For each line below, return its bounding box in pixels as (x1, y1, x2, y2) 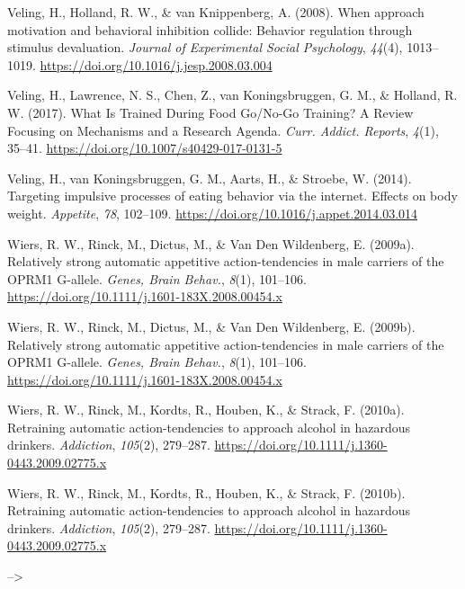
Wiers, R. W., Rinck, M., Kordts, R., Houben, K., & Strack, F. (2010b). (7, 483, 406, 502)
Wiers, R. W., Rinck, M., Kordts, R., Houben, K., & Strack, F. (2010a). (7, 400, 405, 419)
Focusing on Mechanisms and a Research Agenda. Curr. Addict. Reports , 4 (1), (7, 120, 439, 139)
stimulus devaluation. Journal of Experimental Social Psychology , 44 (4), (7, 38, 403, 57)
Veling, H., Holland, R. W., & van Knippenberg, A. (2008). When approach (7, 3, 425, 21)
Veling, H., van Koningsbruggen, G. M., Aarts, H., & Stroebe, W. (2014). (7, 168, 412, 187)
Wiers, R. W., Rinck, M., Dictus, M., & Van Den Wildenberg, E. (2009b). (7, 317, 416, 335)
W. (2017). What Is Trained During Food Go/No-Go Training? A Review (7, 103, 414, 121)
